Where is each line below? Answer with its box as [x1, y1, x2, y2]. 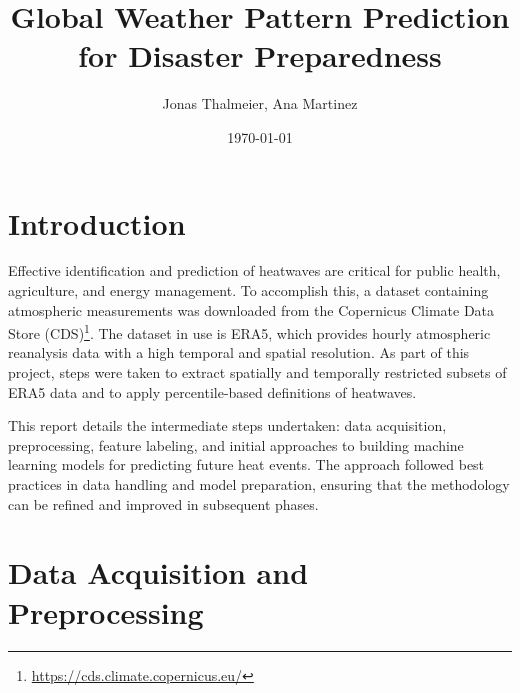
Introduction [8, 202, 186, 243]
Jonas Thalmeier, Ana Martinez [162, 93, 358, 114]
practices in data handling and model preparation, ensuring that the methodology [8, 474, 510, 495]
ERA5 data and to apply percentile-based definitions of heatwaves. [8, 381, 417, 402]
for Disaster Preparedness [78, 35, 442, 76]
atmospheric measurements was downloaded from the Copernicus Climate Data [8, 299, 495, 320]
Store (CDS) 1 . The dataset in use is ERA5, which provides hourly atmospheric [8, 320, 491, 343]
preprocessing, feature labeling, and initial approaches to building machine [8, 434, 464, 455]
